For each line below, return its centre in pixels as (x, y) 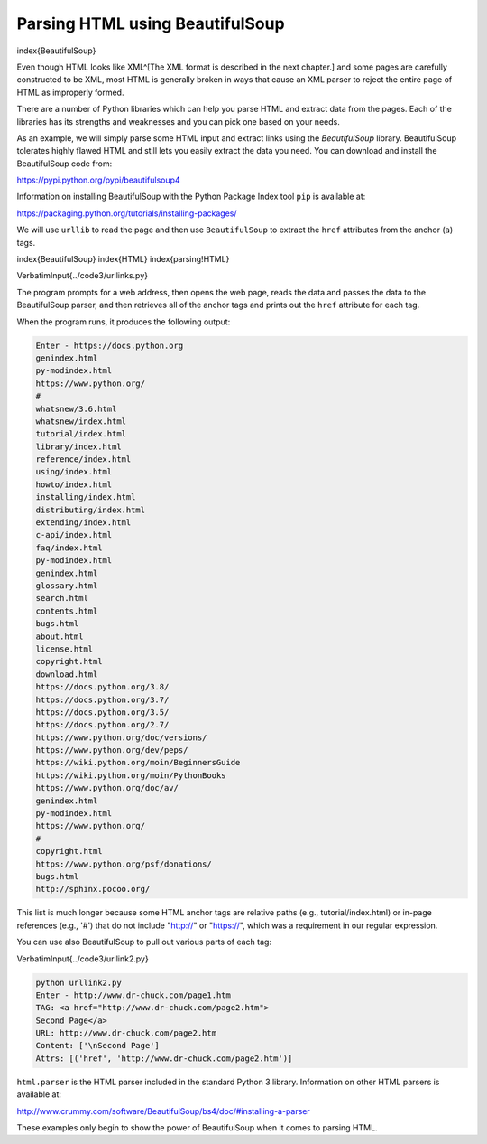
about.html (60, 636)
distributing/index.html (91, 510)
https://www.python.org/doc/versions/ (121, 737)
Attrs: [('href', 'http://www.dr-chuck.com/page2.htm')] (164, 1058)
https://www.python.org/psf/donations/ (124, 864)
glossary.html (67, 586)
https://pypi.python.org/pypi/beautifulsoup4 (98, 180)
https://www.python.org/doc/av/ (107, 788)
